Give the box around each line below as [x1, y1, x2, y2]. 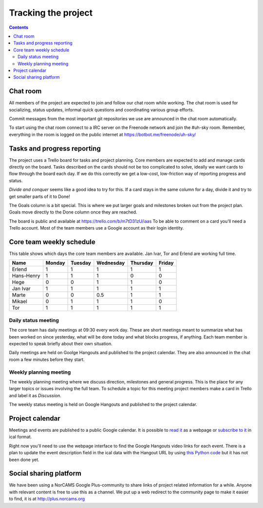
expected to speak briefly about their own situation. [9, 341, 113, 346]
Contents [9, 24, 29, 30]
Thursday [130, 259, 153, 266]
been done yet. [9, 457, 39, 463]
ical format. [9, 434, 32, 440]
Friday [158, 259, 174, 266]
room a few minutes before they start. [9, 357, 85, 362]
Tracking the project [9, 7, 93, 18]
